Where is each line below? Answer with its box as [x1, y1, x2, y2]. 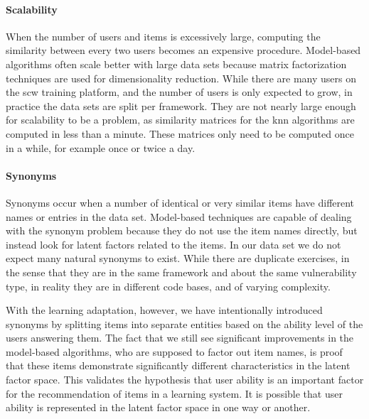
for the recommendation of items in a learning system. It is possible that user [6, 386, 343, 401]
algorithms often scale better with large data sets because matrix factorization [6, 56, 347, 71]
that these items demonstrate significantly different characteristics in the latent [6, 358, 351, 373]
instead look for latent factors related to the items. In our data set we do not [6, 236, 341, 251]
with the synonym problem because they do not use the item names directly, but [6, 223, 358, 238]
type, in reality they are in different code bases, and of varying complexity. [6, 278, 331, 293]
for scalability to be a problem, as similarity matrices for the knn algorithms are [6, 112, 355, 127]
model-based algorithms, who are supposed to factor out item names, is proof [6, 344, 343, 359]
